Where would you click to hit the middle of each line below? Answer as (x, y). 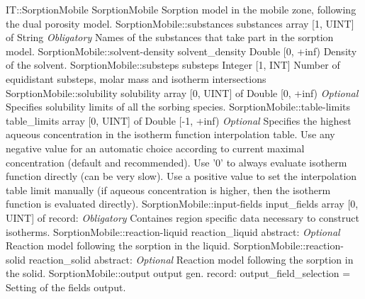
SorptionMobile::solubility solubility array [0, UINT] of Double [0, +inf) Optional (182, 92)
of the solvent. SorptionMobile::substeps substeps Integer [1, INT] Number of (173, 65)
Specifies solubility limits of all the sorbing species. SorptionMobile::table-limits (178, 107)
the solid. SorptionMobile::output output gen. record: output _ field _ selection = (178, 273)
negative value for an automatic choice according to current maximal (155, 148)
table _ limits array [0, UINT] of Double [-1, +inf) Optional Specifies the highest (179, 120)
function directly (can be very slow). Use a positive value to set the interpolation (181, 176)
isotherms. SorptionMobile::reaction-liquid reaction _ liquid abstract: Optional (173, 231)
